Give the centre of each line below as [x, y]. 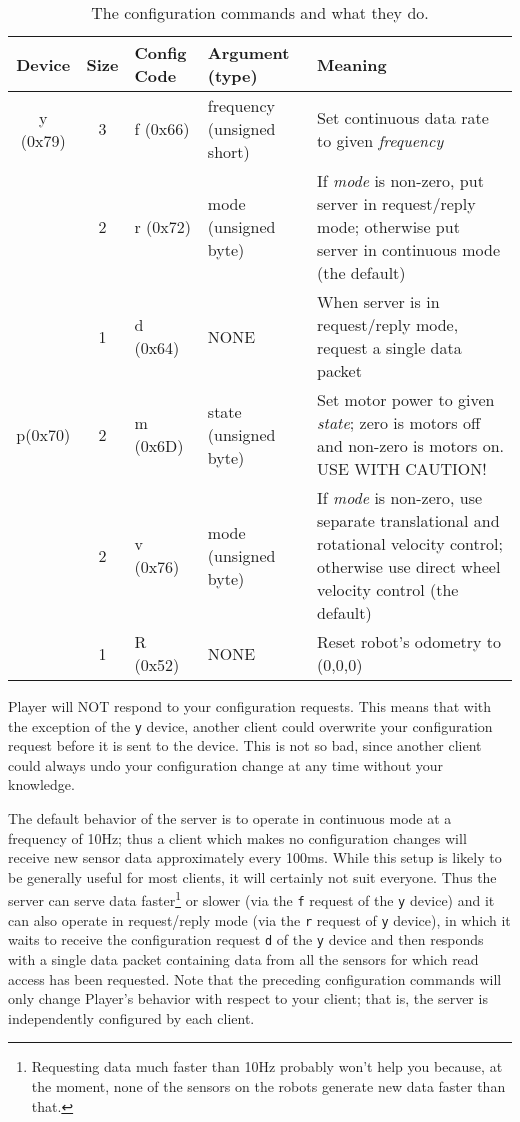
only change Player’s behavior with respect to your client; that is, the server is [248, 998]
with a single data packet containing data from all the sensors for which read [243, 959]
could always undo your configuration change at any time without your [226, 764]
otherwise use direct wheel [409, 566]
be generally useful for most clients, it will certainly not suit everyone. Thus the [252, 876]
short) [228, 151]
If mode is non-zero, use [400, 497]
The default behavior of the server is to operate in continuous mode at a [230, 818]
